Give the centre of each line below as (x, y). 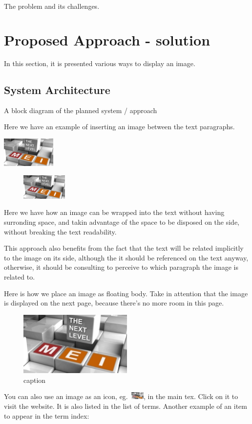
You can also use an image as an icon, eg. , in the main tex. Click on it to (121, 396)
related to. (20, 277)
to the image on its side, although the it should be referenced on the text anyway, (126, 257)
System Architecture (57, 89)
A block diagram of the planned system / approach (81, 110)
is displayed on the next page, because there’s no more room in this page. (114, 303)
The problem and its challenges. (52, 6)
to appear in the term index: (47, 415)
